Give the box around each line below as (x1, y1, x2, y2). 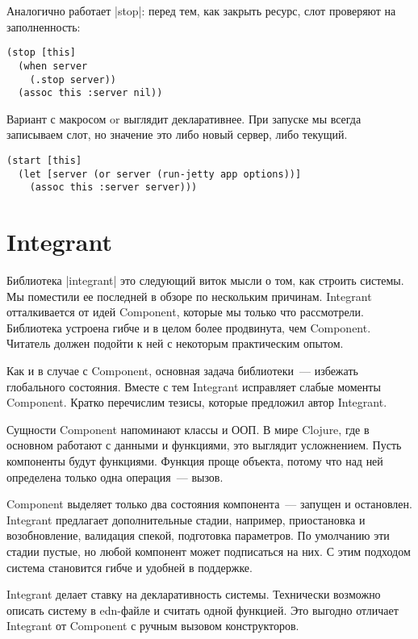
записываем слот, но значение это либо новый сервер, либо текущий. (6, 126, 348, 143)
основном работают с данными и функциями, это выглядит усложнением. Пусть (6, 436, 402, 453)
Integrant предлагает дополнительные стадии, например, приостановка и (6, 511, 366, 528)
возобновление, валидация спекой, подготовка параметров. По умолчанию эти (6, 527, 390, 544)
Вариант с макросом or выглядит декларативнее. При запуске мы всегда (6, 110, 362, 127)
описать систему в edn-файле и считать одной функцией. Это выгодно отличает (6, 601, 399, 618)
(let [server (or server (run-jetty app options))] (18, 168, 302, 180)
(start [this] (6, 155, 82, 166)
